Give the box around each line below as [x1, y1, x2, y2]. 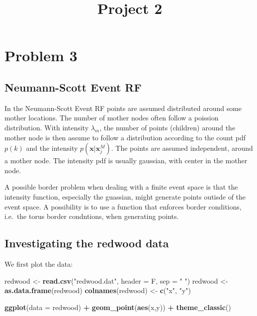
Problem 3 [4, 45, 78, 66]
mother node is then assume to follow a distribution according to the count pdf [4, 132, 246, 142]
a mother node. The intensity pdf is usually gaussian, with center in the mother [4, 155, 248, 166]
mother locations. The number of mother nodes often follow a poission [4, 112, 219, 123]
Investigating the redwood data [4, 235, 169, 251]
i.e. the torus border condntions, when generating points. [4, 211, 179, 221]
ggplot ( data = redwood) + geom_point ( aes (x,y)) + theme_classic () [4, 302, 231, 312]
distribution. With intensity [4, 122, 89, 132]
